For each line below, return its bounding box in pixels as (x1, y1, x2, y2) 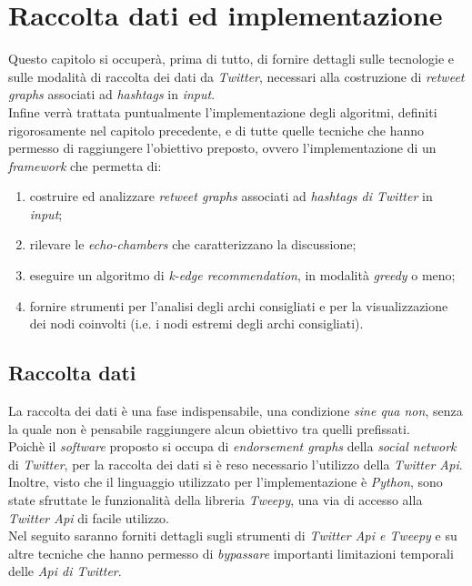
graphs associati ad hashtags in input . (8, 85, 216, 104)
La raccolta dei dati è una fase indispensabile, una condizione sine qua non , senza (8, 401, 463, 420)
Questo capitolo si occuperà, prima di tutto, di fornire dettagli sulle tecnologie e (8, 49, 455, 68)
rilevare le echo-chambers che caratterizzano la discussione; (29, 235, 357, 254)
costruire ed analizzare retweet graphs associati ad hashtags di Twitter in (29, 187, 433, 206)
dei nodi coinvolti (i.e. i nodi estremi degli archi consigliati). (29, 314, 364, 333)
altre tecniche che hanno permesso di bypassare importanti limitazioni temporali (8, 543, 454, 562)
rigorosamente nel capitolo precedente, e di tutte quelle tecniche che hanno (8, 120, 425, 139)
